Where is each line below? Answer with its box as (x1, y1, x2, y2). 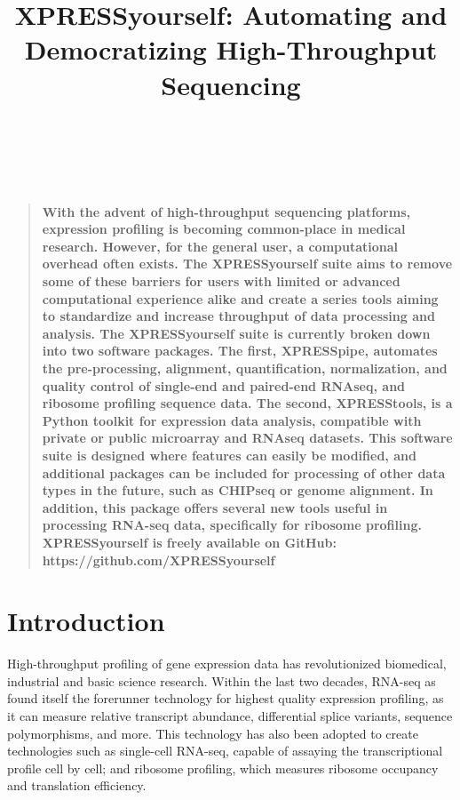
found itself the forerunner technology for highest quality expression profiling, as (7, 689, 444, 708)
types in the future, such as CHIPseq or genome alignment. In (42, 481, 433, 500)
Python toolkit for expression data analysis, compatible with (42, 411, 422, 429)
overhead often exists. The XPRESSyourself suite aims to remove (42, 254, 453, 273)
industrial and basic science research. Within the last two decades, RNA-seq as (7, 671, 436, 690)
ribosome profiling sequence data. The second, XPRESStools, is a (42, 394, 453, 412)
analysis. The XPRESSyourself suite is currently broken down (42, 324, 431, 342)
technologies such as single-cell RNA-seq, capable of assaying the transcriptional (7, 741, 443, 760)
